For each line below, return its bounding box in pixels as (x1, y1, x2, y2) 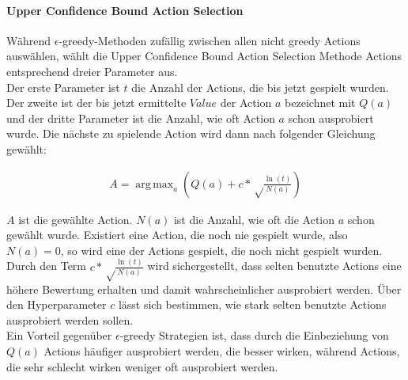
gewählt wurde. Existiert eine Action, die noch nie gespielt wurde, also (6, 226, 348, 243)
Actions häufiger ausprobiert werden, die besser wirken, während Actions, (43, 343, 400, 359)
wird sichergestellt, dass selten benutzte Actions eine (147, 257, 402, 274)
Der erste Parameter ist (6, 78, 120, 95)
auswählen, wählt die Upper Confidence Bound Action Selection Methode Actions (6, 47, 402, 64)
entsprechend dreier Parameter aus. (6, 63, 178, 79)
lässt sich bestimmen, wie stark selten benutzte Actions (118, 296, 387, 313)
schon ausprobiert (288, 109, 374, 126)
